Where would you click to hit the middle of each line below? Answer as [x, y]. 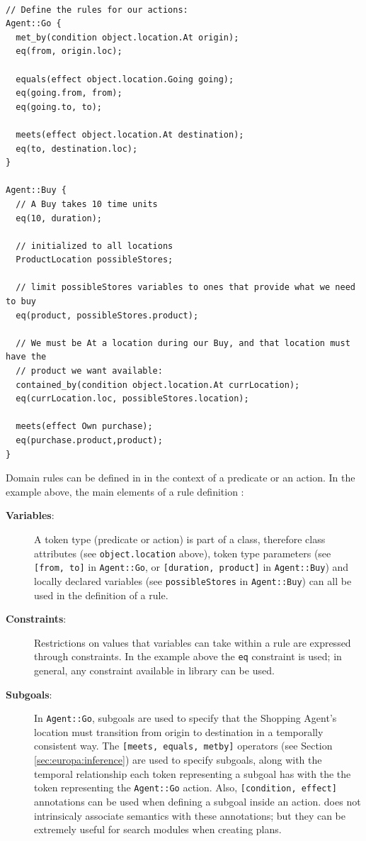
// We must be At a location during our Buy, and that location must [183, 343]
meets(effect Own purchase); [84, 427]
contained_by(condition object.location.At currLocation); [158, 385]
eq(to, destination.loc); [77, 149]
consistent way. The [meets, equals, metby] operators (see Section [183, 746]
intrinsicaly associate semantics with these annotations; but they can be [190, 815]
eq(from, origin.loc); [69, 51]
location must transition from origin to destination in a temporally [179, 731]
